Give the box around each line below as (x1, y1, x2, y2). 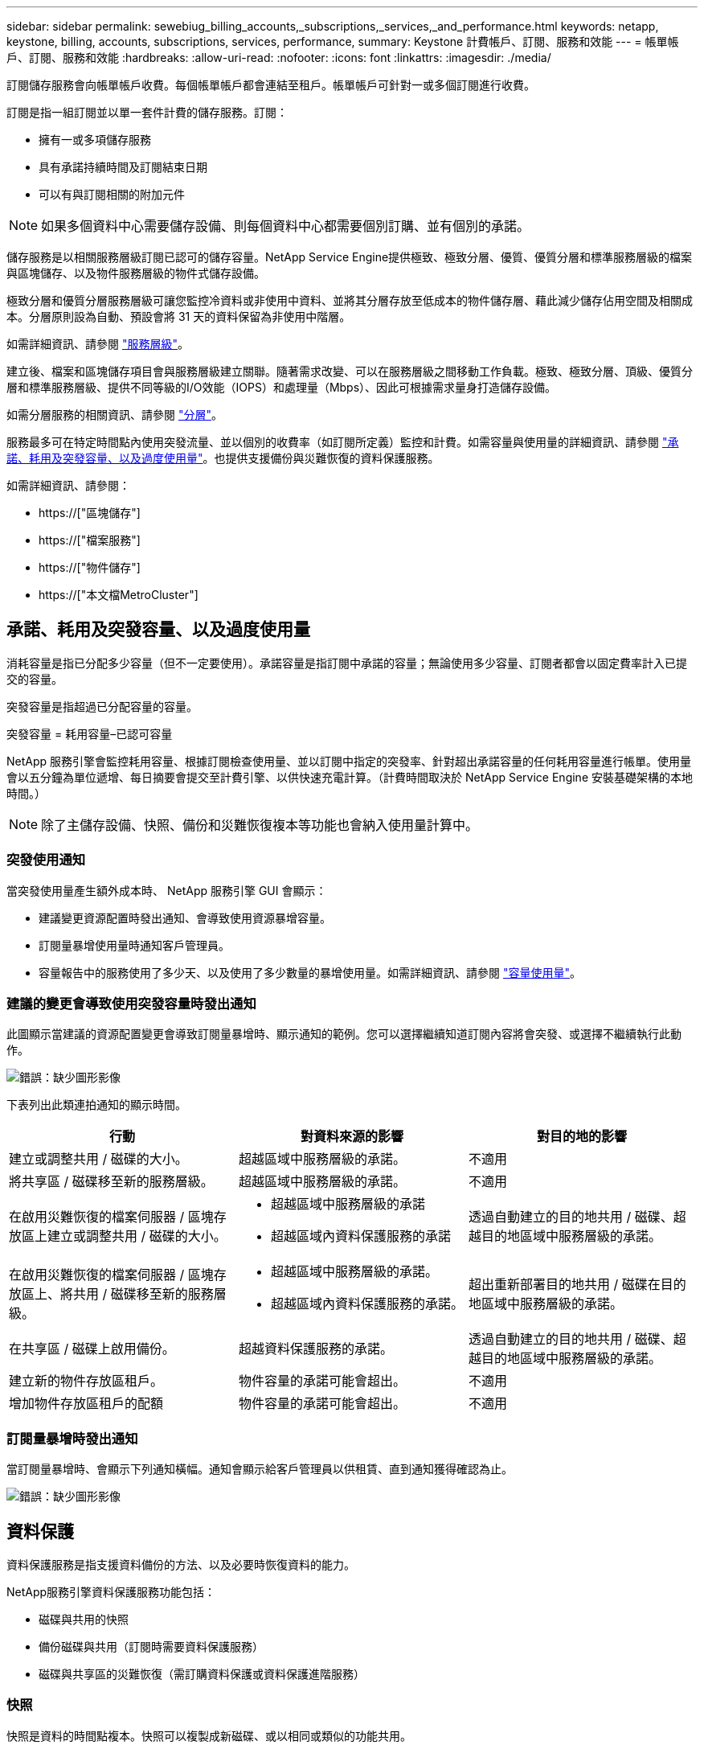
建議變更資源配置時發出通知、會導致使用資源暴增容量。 (39, 910, 331, 925)
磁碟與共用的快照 (39, 1611, 129, 1626)
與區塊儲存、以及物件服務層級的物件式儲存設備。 (6, 266, 265, 280)
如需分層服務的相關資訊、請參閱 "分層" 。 (6, 408, 223, 421)
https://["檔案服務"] (39, 533, 141, 547)
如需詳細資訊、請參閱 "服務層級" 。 (6, 337, 189, 351)
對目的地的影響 (536, 1128, 627, 1145)
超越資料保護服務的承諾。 (238, 1340, 393, 1357)
